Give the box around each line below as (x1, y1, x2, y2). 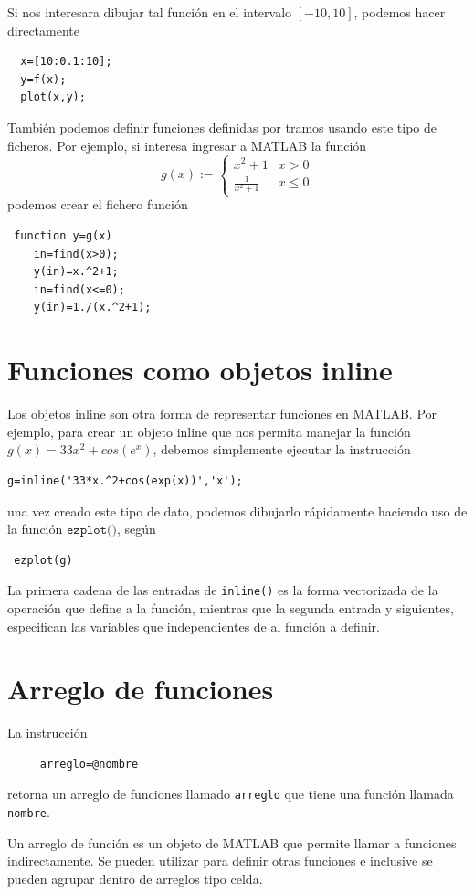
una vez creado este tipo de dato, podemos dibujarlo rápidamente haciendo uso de (7, 501, 468, 520)
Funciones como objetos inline (7, 351, 393, 388)
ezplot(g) (14, 553, 73, 567)
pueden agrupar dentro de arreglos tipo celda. (7, 868, 263, 888)
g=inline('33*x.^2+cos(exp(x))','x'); (7, 474, 243, 487)
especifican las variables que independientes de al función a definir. (7, 616, 380, 635)
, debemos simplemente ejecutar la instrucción (153, 440, 411, 459)
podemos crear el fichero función (7, 195, 188, 214)
